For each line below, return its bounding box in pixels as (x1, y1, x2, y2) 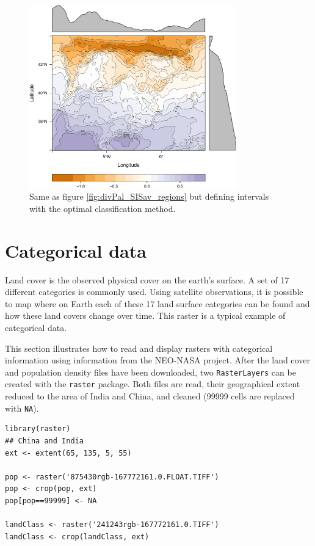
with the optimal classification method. (29, 202, 176, 214)
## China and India (5, 436, 84, 445)
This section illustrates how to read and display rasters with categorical (5, 341, 273, 354)
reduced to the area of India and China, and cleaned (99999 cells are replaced (5, 390, 295, 402)
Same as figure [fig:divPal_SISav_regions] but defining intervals (29, 190, 269, 203)
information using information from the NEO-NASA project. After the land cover (5, 354, 310, 366)
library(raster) (5, 424, 71, 434)
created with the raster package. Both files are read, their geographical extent (5, 377, 300, 390)
